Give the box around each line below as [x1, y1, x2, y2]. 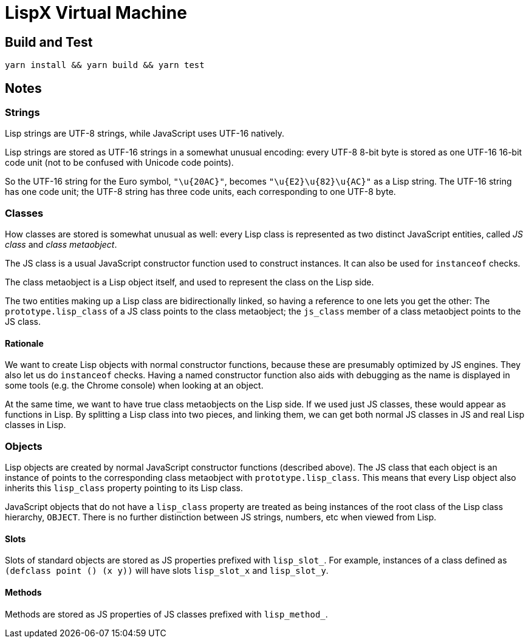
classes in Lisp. [5, 420, 66, 430]
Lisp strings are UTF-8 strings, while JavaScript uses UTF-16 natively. [5, 128, 284, 139]
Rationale [5, 338, 44, 349]
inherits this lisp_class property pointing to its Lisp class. [5, 483, 243, 494]
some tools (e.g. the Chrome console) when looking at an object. [5, 380, 264, 391]
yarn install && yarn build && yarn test [5, 60, 205, 70]
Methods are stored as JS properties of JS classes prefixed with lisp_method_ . [5, 608, 328, 619]
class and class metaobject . [5, 239, 117, 250]
